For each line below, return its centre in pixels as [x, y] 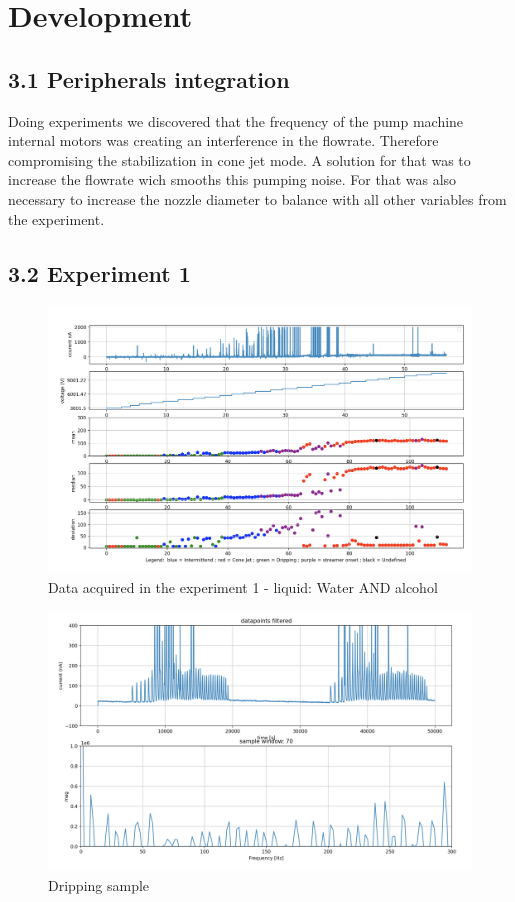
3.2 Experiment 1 [99, 272]
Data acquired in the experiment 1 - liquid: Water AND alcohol [243, 586]
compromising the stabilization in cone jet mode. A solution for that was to [239, 159]
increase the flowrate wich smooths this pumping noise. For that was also [232, 179]
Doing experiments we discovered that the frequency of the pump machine [236, 120]
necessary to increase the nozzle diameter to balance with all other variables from [257, 198]
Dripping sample [99, 885]
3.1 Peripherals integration [149, 78]
